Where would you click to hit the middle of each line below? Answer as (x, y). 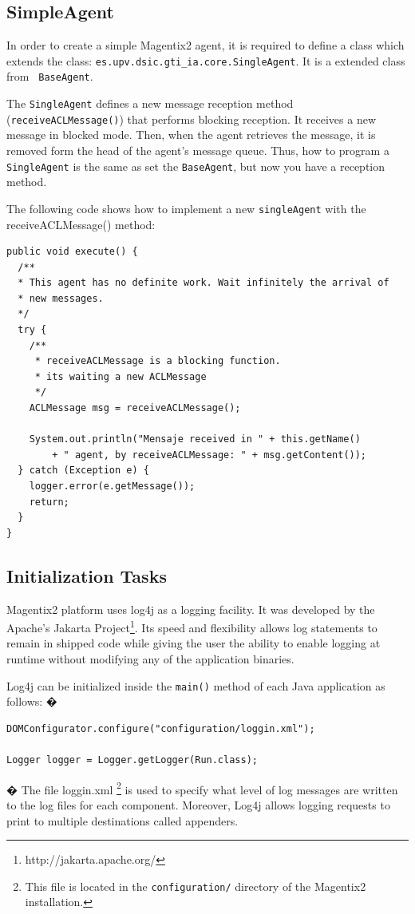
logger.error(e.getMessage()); (112, 487)
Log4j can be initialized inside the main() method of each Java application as (196, 685)
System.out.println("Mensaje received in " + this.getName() (195, 439)
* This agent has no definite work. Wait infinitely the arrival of (204, 283)
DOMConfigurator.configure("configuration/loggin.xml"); (161, 728)
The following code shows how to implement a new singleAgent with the (186, 208)
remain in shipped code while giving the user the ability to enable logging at (194, 643)
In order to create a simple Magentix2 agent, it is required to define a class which (206, 45)
